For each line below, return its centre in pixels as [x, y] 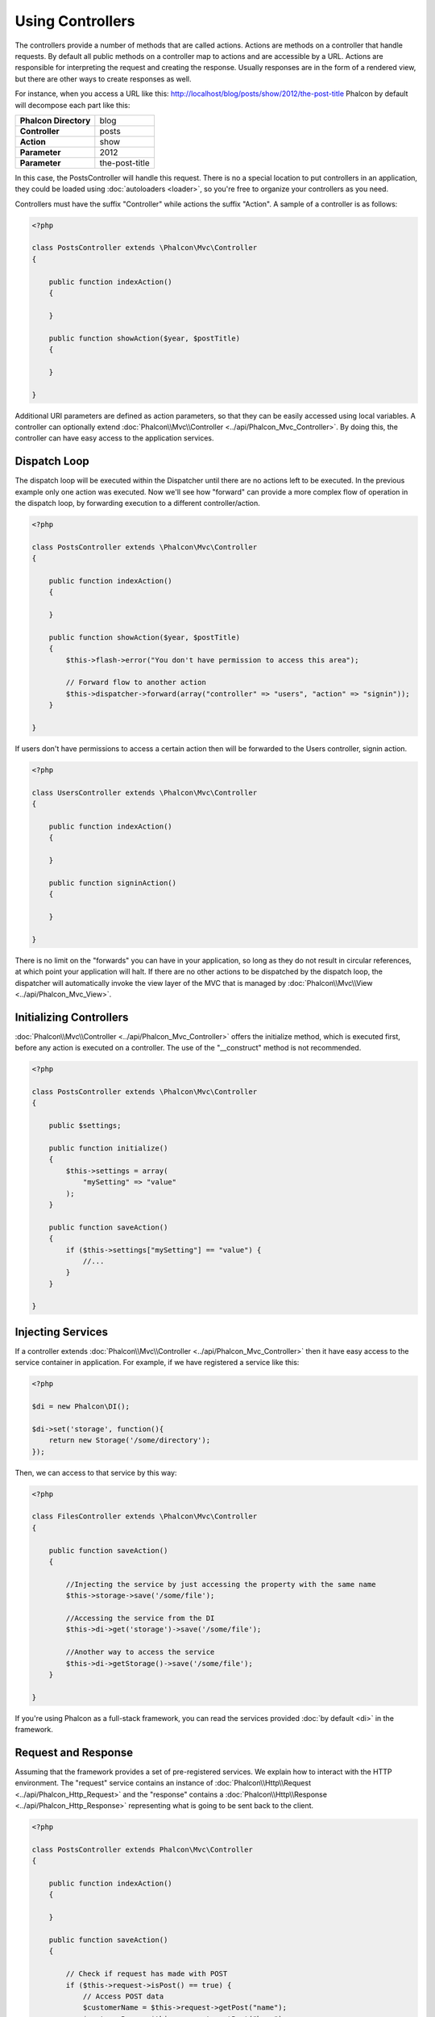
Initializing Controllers [72, 1017]
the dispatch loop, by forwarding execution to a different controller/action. [138, 503]
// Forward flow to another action [136, 683]
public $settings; [85, 1126]
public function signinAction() [113, 883]
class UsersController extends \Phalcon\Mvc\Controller [145, 792]
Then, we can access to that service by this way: [96, 1472]
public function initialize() [108, 1148]
